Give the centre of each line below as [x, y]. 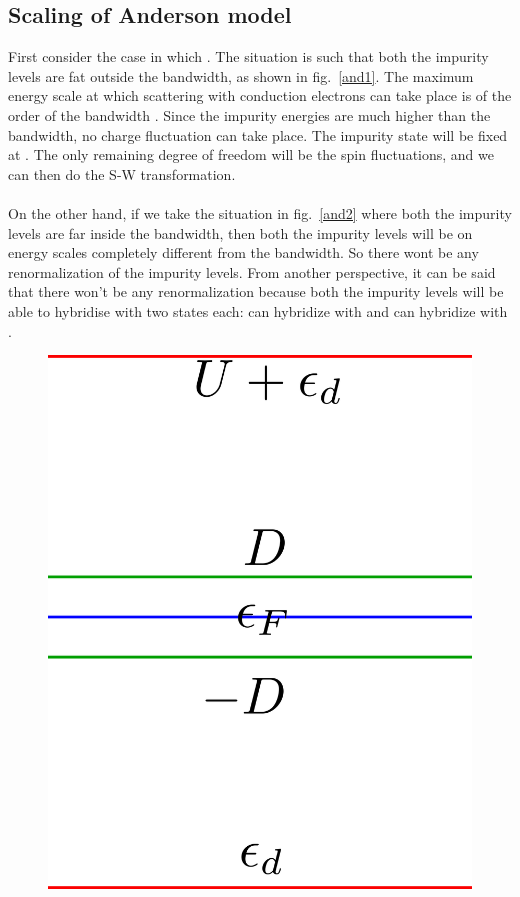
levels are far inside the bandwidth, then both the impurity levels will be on [240, 232]
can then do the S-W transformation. [122, 173]
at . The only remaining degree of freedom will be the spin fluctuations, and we [251, 154]
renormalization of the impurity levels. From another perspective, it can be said [252, 271]
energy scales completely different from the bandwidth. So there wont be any [243, 252]
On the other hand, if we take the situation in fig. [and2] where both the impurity [260, 212]
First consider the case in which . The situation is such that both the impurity [248, 56]
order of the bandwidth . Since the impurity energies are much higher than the [249, 114]
